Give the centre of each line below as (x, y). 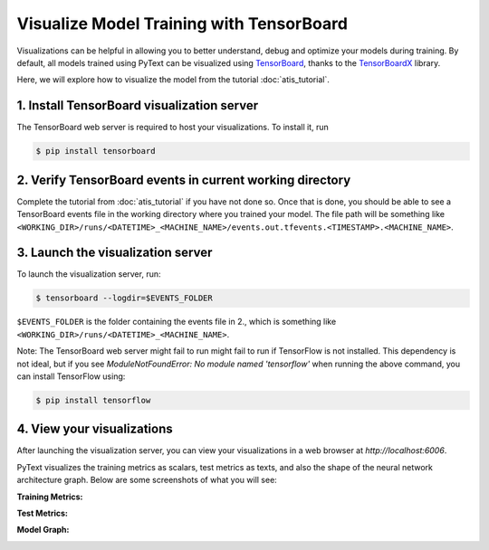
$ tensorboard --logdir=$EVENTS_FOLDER (124, 298)
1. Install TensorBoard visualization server (138, 105)
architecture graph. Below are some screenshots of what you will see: (147, 480)
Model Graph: (43, 530)
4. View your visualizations (95, 429)
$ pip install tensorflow (93, 400)
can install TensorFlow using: (71, 376)
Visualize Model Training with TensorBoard (182, 24)
